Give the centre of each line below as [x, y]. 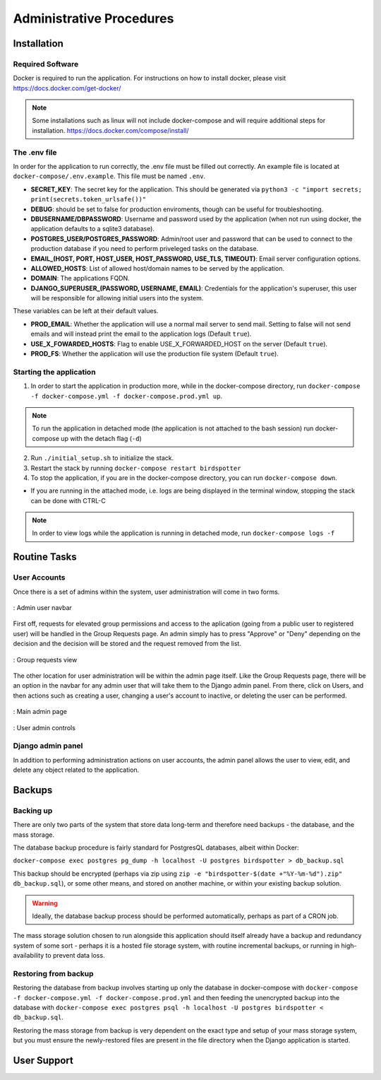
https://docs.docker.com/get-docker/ [67, 88]
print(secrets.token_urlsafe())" [89, 199]
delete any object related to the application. [76, 770]
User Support [43, 1061]
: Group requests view [45, 659]
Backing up [33, 811]
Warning [45, 903]
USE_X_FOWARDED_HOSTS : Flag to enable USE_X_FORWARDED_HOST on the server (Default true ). [179, 344]
